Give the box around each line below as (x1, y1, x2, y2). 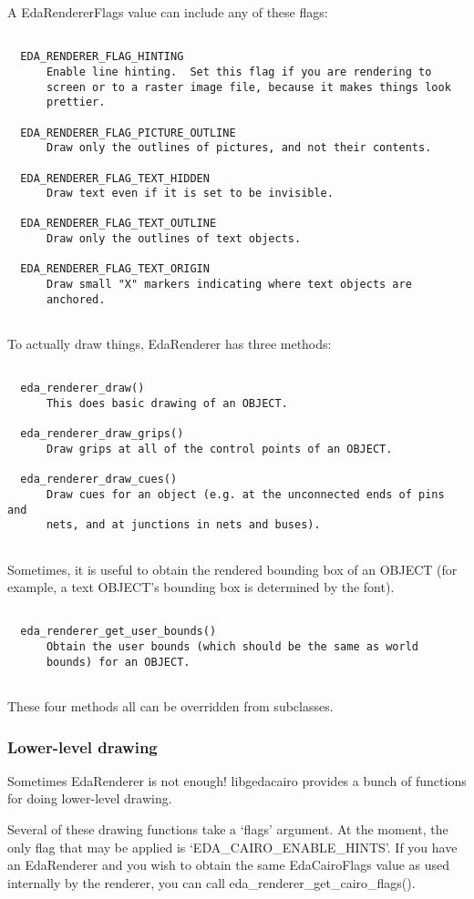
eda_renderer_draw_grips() (20, 427, 184, 441)
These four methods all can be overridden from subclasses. (7, 697, 334, 715)
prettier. (46, 96, 106, 109)
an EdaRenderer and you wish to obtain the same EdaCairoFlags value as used (7, 855, 450, 874)
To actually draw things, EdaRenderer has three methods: (7, 334, 332, 353)
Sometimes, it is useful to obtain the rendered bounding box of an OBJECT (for (7, 559, 458, 578)
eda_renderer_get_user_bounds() (20, 625, 217, 638)
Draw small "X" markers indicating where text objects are (46, 278, 412, 291)
